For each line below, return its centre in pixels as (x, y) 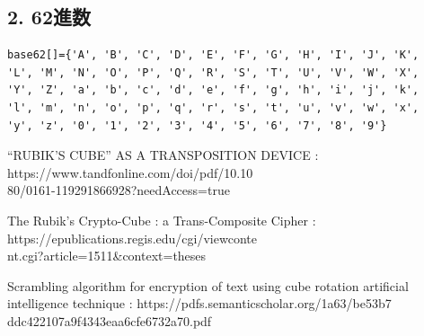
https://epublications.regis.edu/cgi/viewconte (132, 238)
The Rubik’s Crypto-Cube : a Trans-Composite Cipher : (162, 220)
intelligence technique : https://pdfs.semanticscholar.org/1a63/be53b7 (199, 303)
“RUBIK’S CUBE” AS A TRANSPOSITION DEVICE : (163, 155)
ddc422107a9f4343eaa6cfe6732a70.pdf (110, 320)
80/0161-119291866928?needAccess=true (119, 190)
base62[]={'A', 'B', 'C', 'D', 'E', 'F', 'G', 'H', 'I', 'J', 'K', (213, 55)
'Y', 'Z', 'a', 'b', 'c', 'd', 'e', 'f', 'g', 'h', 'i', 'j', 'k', (213, 90)
